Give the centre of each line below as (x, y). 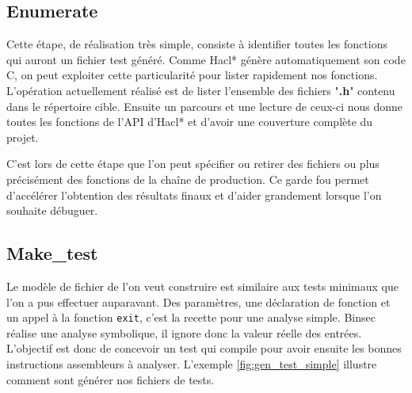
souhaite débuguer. (52, 210)
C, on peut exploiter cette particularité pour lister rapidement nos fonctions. (192, 75)
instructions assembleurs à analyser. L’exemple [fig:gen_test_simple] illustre (192, 363)
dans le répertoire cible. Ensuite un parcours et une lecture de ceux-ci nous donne (205, 106)
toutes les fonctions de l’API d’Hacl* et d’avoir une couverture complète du (190, 122)
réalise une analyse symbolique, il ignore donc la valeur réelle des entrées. (184, 332)
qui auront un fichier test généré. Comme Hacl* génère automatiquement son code (206, 59)
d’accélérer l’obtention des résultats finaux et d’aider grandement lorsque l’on (194, 195)
